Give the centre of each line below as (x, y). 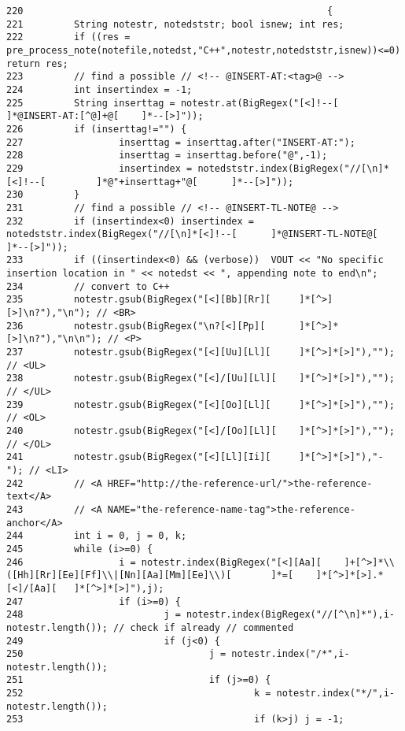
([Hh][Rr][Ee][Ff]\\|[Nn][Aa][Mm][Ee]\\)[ (119, 575)
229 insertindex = (99, 168)
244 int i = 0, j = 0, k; (97, 536)
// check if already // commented (204, 627)
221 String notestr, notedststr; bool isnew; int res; (175, 24)
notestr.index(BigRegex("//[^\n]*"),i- (291, 615)
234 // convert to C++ (88, 286)
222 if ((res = (68, 37)
